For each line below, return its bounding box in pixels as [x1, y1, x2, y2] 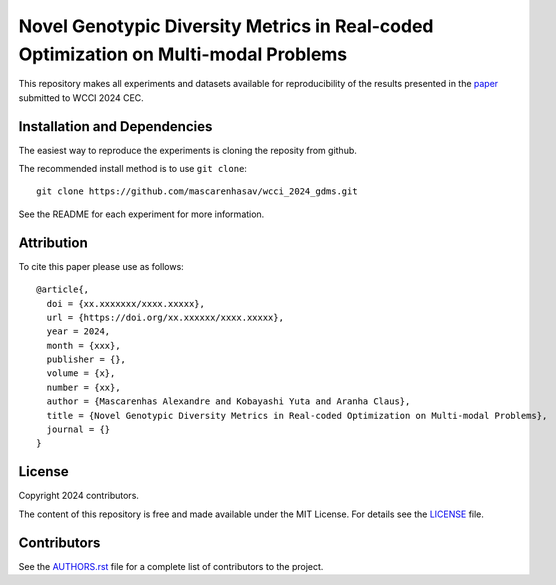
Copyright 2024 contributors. [18, 490, 140, 502]
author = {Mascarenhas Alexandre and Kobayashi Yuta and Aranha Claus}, [46, 396, 411, 407]
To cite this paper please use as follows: [18, 260, 184, 272]
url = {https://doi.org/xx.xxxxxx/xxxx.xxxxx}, [46, 311, 285, 323]
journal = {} [46, 424, 111, 435]
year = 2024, [46, 326, 111, 337]
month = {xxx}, [46, 340, 121, 351]
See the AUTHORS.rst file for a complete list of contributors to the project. [18, 560, 324, 572]
